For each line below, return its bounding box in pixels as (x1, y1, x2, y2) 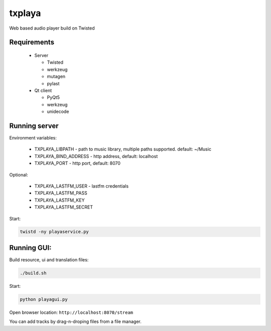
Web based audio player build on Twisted (9, 25, 95, 31)
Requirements (9, 38, 55, 47)
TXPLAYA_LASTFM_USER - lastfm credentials (34, 183, 129, 189)
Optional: (9, 172, 29, 178)
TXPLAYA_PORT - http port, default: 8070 (34, 160, 120, 167)
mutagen (47, 73, 66, 80)
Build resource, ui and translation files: (9, 256, 89, 263)
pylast (47, 80, 60, 86)
